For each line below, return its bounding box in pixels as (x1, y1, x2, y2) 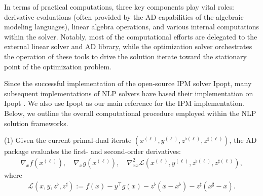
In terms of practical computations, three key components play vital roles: (4, 2, 234, 12)
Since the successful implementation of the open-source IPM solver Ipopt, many (4, 78, 252, 89)
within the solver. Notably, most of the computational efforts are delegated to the (4, 31, 257, 42)
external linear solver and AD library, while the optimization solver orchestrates (4, 41, 252, 52)
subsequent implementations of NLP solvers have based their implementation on (4, 88, 253, 98)
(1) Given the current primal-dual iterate (4, 135, 132, 145)
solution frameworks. (4, 117, 68, 128)
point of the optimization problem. (4, 61, 112, 71)
